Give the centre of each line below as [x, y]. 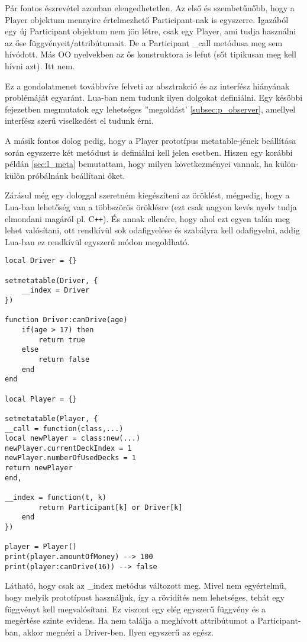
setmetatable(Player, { [51, 418]
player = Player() [41, 547]
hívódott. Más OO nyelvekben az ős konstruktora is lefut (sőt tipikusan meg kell [151, 54]
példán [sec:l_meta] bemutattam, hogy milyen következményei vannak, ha [139, 164]
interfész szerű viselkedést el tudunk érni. [79, 121]
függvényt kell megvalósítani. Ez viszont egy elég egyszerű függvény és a [135, 609]
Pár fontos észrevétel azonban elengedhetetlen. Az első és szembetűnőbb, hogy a [150, 8]
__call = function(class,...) [64, 428]
